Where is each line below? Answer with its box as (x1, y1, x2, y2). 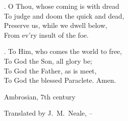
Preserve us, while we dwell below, (4, 20, 107, 30)
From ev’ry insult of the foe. (4, 29, 89, 40)
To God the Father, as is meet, (4, 65, 97, 75)
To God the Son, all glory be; (4, 55, 92, 66)
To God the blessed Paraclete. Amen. (4, 75, 116, 85)
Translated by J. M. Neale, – (4, 108, 93, 118)
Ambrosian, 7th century (4, 91, 76, 101)
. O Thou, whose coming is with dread (4, 1, 120, 11)
